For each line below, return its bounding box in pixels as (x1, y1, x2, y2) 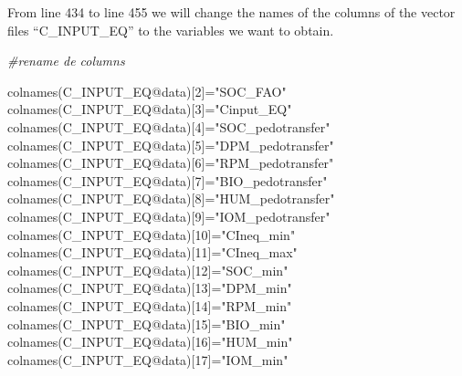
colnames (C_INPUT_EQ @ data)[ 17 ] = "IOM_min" (7, 350, 289, 369)
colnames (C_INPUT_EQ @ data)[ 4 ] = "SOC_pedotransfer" (7, 117, 331, 136)
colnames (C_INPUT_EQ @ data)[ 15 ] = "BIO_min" (7, 314, 286, 333)
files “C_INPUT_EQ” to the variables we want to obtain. (7, 20, 334, 39)
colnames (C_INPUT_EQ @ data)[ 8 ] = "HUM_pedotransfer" (7, 189, 335, 208)
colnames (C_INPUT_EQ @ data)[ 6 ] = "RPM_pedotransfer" (7, 153, 334, 172)
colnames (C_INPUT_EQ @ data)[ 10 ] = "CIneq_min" (7, 225, 296, 244)
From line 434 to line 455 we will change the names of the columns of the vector (7, 3, 456, 21)
